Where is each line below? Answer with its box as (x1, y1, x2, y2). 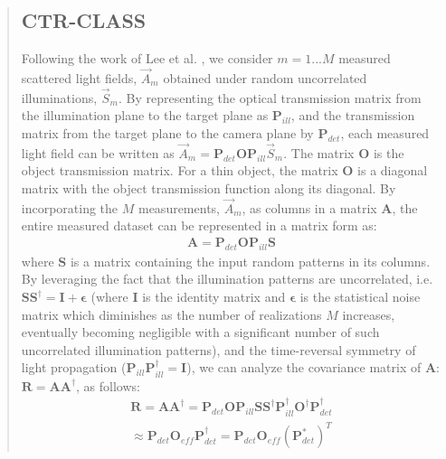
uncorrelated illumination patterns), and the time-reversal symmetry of (21, 340, 416, 359)
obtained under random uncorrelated (163, 69, 367, 88)
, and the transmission (290, 106, 415, 125)
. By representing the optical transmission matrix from (118, 88, 422, 107)
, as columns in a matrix (242, 198, 377, 217)
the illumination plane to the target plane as (21, 106, 269, 125)
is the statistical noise (299, 287, 421, 306)
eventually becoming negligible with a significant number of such (21, 323, 380, 342)
